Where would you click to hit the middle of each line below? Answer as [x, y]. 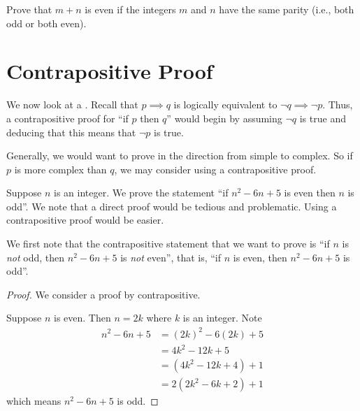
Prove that [29, 9]
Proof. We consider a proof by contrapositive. [103, 294]
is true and [323, 118]
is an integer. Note [222, 318]
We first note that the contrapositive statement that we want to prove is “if [168, 244]
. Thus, [338, 104]
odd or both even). [46, 23]
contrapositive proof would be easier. [85, 220]
